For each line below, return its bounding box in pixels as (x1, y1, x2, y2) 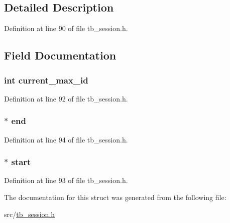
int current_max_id (4, 73, 88, 86)
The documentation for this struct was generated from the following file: (4, 192, 226, 202)
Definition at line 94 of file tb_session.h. (4, 134, 128, 144)
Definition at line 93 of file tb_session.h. (4, 175, 128, 185)
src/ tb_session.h (4, 208, 55, 219)
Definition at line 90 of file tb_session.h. (4, 23, 128, 33)
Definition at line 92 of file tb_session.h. (4, 93, 128, 103)
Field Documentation (4, 47, 117, 63)
